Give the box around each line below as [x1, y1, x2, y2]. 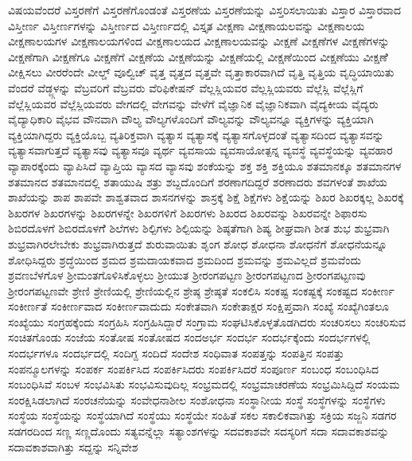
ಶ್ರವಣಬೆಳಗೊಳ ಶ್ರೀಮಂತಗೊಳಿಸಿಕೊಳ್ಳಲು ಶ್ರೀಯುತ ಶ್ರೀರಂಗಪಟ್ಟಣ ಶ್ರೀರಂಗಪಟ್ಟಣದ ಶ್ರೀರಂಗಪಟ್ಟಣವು [8, 267, 366, 283]
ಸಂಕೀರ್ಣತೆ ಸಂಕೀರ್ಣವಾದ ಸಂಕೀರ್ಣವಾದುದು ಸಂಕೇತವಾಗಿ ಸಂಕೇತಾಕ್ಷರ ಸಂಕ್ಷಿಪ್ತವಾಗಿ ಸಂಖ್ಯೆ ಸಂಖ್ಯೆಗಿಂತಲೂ [8, 298, 390, 314]
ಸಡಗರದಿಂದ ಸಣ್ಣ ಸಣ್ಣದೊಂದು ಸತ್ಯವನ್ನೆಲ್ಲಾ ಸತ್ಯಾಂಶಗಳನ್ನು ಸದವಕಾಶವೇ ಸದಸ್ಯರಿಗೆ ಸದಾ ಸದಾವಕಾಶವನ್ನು [8, 423, 390, 440]
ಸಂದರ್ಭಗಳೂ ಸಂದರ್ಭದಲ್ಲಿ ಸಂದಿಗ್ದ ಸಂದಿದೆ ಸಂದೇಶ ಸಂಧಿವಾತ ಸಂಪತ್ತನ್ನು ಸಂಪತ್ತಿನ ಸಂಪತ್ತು [8, 345, 344, 361]
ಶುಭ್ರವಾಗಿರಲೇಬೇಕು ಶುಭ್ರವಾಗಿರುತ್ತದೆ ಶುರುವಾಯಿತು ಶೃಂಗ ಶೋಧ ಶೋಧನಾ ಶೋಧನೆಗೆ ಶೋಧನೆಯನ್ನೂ [8, 235, 387, 252]
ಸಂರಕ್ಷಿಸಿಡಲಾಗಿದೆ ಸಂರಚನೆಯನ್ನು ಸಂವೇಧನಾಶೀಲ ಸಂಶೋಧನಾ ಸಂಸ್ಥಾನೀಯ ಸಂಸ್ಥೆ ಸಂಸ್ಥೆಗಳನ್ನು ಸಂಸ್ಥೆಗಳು [8, 391, 386, 408]
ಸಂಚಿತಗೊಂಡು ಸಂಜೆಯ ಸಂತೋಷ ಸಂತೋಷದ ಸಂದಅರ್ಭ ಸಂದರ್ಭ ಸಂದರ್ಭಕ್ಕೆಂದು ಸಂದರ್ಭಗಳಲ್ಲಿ [8, 329, 371, 346]
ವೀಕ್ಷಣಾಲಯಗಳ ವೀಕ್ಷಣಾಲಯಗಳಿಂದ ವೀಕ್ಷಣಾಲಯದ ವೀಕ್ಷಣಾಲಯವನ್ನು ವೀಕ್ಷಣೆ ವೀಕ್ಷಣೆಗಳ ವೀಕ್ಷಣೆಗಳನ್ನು [8, 33, 390, 49]
